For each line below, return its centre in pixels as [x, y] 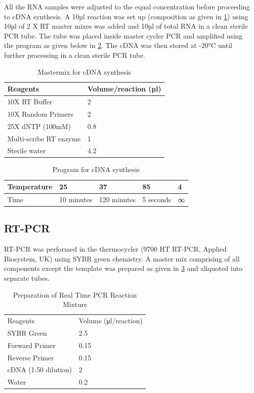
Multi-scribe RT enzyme [44, 138]
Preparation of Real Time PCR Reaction [75, 294]
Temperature [30, 187]
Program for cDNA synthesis [96, 169]
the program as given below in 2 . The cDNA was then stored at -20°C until [118, 45]
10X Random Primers [41, 113]
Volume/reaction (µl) [125, 89]
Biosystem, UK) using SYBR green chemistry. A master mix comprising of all [122, 258]
